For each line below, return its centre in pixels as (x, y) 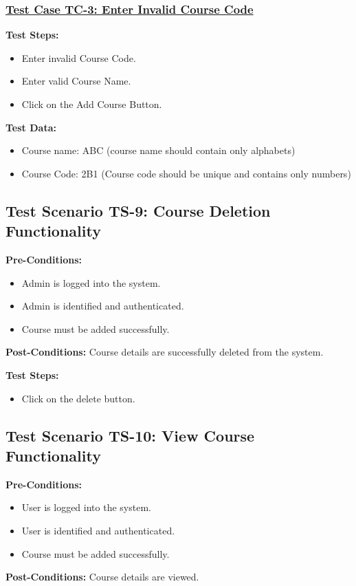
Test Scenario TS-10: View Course (130, 435)
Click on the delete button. (78, 398)
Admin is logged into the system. (91, 282)
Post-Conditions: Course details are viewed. (102, 577)
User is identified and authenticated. (98, 530)
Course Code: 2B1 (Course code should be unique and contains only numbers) (186, 173)
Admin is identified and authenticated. (103, 306)
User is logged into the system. (86, 507)
